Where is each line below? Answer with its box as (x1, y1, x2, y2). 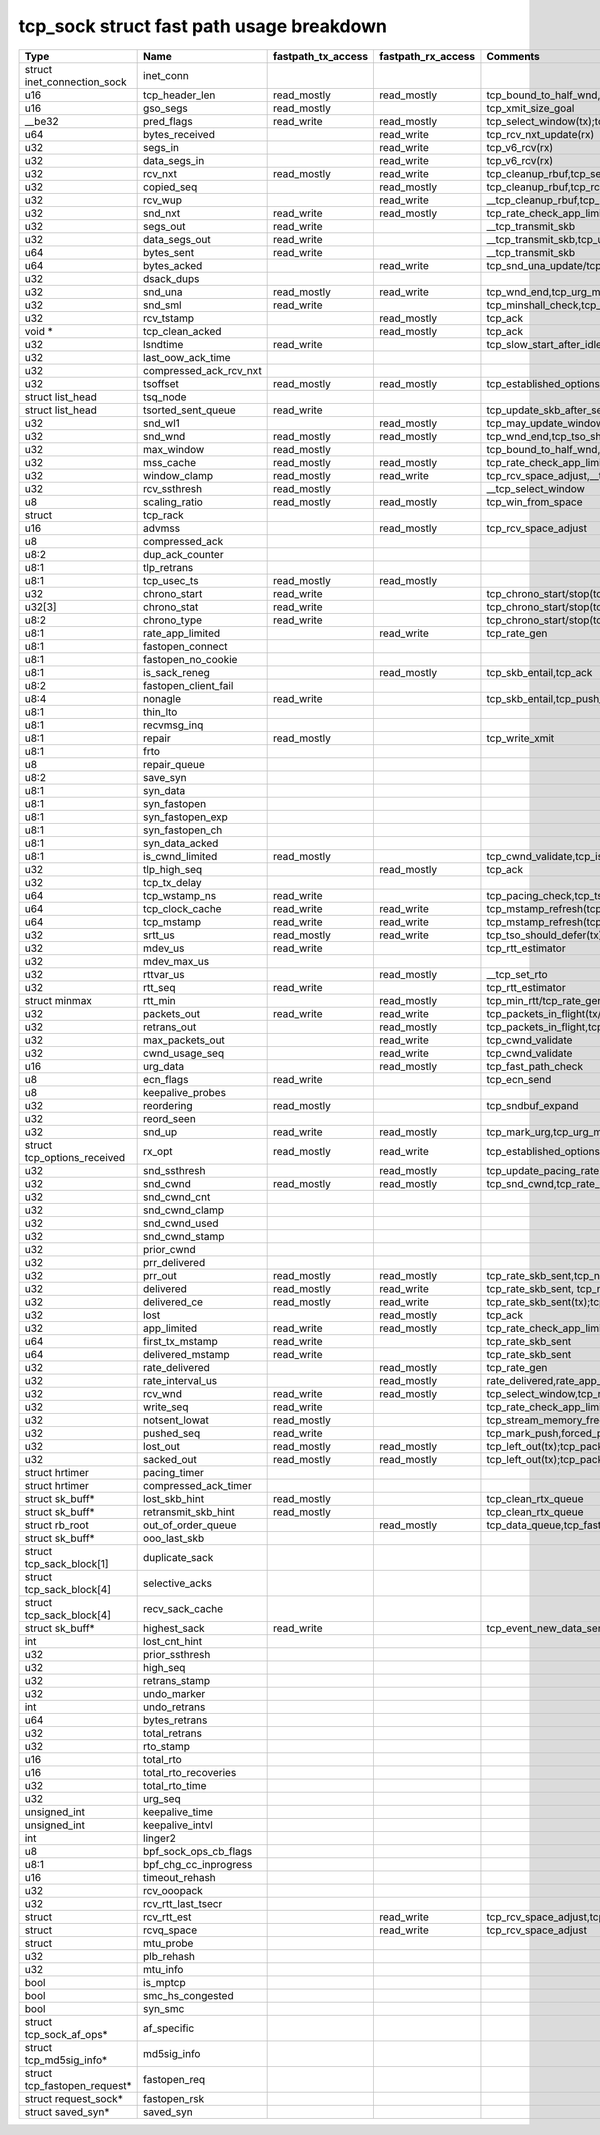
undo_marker (143, 1686, 206, 1700)
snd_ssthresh (143, 1163, 206, 1177)
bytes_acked (143, 258, 203, 272)
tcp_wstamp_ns (143, 888, 217, 902)
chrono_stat (143, 600, 199, 614)
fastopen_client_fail (143, 678, 234, 692)
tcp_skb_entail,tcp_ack (486, 665, 593, 679)
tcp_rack (143, 508, 184, 522)
